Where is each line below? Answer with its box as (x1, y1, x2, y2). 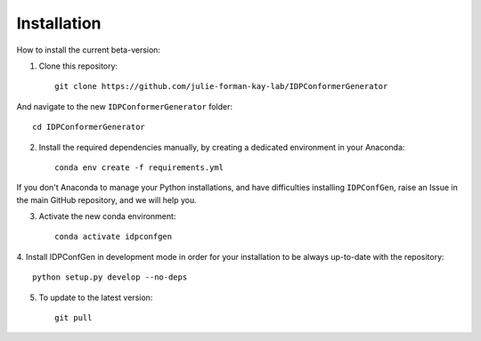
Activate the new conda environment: (38, 211, 176, 222)
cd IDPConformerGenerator (32, 122, 146, 133)
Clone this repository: (38, 61, 118, 71)
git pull (54, 313, 93, 323)
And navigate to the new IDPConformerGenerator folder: (16, 101, 233, 111)
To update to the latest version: (38, 292, 153, 303)
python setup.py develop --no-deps (32, 272, 188, 282)
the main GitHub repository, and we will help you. (16, 194, 197, 205)
